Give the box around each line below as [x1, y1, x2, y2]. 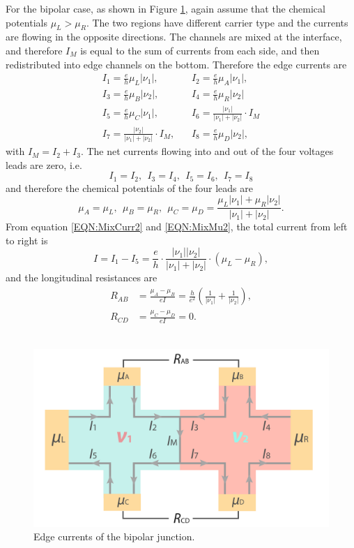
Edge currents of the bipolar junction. [33, 529, 195, 544]
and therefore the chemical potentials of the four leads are [6, 180, 253, 195]
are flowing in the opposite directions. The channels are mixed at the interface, [6, 29, 342, 44]
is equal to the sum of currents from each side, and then [80, 43, 320, 57]
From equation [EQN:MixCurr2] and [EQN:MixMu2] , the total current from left [6, 219, 348, 234]
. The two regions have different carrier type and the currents [86, 15, 348, 29]
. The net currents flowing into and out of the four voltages [80, 144, 334, 158]
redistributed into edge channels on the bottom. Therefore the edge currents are [6, 57, 347, 71]
